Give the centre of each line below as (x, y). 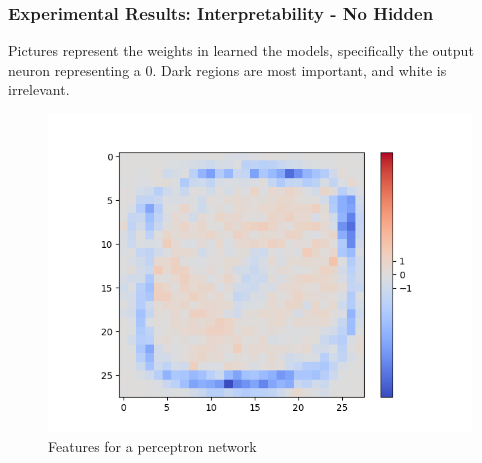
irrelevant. (39, 89)
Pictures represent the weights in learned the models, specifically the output (241, 50)
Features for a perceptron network (152, 445)
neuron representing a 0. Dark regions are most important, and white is (227, 69)
